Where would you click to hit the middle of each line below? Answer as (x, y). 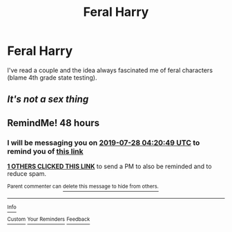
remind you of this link (46, 151)
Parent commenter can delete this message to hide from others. (83, 187)
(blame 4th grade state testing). (52, 78)
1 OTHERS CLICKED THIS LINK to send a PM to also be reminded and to (109, 166)
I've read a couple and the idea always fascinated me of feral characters (110, 70)
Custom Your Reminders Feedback (49, 220)
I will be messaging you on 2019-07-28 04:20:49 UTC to (104, 143)
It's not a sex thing (48, 99)
